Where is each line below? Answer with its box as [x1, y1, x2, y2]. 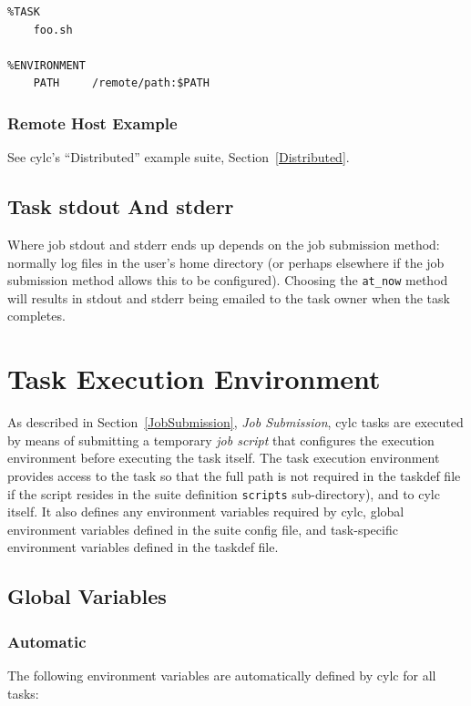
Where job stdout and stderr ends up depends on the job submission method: [7, 234, 440, 253]
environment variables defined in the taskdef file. [7, 537, 279, 557]
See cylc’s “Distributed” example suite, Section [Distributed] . [7, 148, 350, 167]
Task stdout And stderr [7, 192, 234, 220]
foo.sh [33, 23, 73, 36]
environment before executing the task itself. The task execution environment [7, 448, 440, 467]
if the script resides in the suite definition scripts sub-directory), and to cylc [7, 484, 440, 503]
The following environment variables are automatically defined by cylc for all [7, 665, 436, 684]
